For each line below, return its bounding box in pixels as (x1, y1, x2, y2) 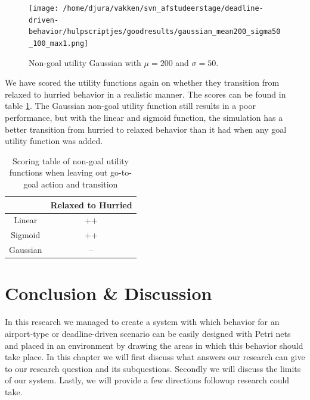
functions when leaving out (9, 166, 108, 179)
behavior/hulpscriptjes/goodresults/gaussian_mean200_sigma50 (29, 27, 281, 36)
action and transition (41, 177, 118, 190)
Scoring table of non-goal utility (12, 154, 129, 167)
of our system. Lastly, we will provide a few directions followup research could (5, 374, 290, 386)
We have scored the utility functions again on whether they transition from (5, 76, 280, 89)
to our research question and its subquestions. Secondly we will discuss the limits (5, 362, 301, 374)
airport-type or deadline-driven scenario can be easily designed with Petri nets (5, 327, 291, 339)
